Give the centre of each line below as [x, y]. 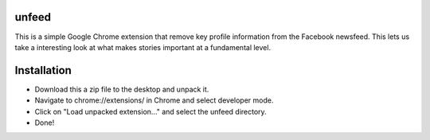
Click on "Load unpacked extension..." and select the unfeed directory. [150, 111]
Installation [43, 70]
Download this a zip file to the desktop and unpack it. [122, 89]
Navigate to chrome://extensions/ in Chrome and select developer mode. [154, 100]
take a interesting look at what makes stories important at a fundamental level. [143, 47]
